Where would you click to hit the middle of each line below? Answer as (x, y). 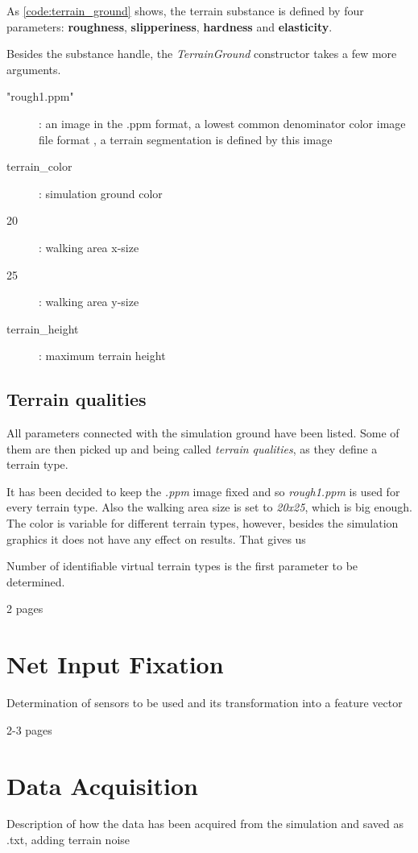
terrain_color (39, 166)
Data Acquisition (102, 785)
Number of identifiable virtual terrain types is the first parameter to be (182, 566)
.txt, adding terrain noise (68, 840)
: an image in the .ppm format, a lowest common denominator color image (222, 123)
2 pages (25, 609)
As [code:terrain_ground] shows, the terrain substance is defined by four (185, 10)
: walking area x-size (89, 247)
